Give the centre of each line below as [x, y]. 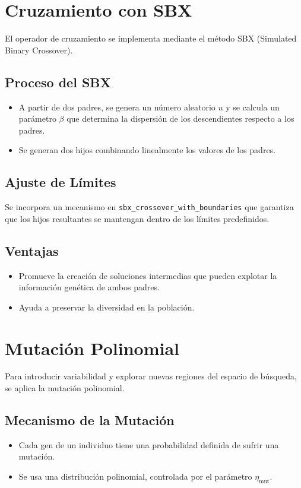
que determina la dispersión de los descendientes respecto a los [180, 118]
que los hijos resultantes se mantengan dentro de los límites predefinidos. [137, 218]
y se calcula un [253, 107]
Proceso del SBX [58, 82]
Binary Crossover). [39, 50]
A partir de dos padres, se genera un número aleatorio [117, 107]
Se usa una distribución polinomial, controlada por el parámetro [135, 476]
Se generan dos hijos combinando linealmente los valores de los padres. [147, 150]
